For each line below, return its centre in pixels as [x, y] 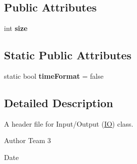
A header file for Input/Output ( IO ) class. [69, 123]
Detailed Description [59, 102]
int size [16, 28]
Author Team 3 [27, 140]
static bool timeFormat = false [54, 76]
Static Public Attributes [68, 55]
